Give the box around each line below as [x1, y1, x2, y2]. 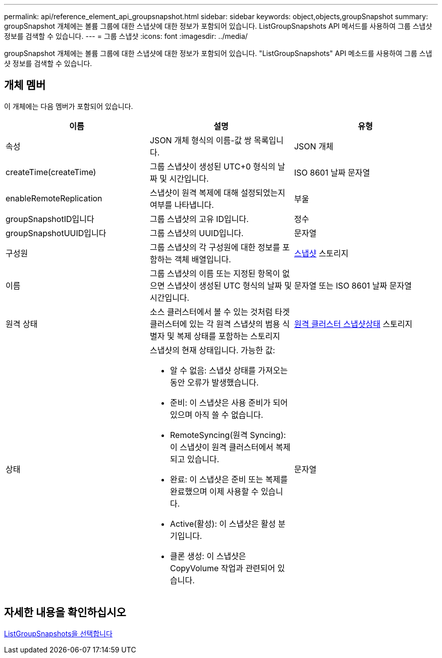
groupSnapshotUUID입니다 [6, 228, 106, 238]
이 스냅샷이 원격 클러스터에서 [170, 442, 273, 452]
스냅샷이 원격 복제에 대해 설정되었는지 [149, 187, 286, 198]
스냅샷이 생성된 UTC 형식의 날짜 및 [167, 280, 292, 291]
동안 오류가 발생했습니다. [170, 377, 259, 388]
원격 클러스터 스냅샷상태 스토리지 [294, 318, 413, 329]
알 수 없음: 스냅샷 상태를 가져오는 [170, 365, 288, 375]
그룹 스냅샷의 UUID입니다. [149, 228, 244, 238]
